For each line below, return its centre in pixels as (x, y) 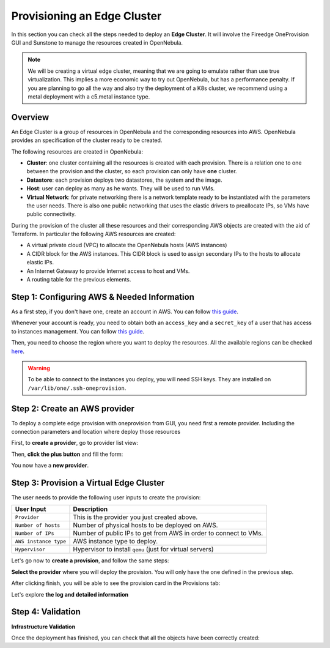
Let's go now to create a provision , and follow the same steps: (90, 560)
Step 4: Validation (46, 612)
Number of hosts (38, 525)
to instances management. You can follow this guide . (78, 331)
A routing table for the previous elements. (79, 280)
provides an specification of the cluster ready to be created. (87, 140)
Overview (30, 117)
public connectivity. (51, 214)
